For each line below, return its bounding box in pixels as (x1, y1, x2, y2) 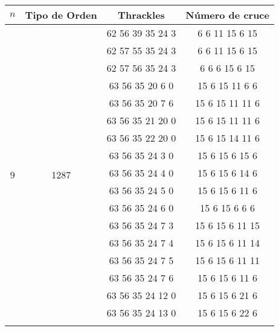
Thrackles (118, 8, 165, 22)
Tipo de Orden (25, 8, 97, 22)
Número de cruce (185, 8, 269, 22)
